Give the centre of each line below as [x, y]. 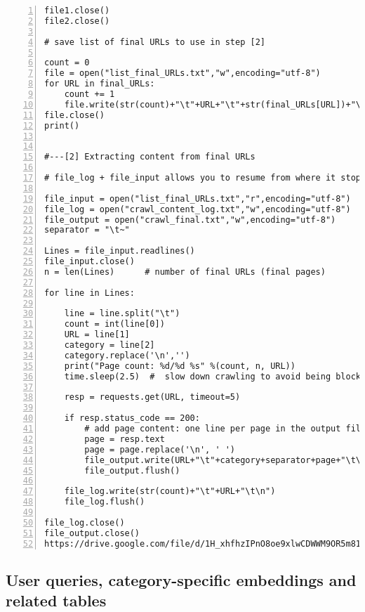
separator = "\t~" [87, 230]
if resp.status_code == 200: [132, 418]
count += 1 [89, 94]
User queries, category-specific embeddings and [181, 579]
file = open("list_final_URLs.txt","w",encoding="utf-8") [182, 73]
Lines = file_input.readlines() [120, 251]
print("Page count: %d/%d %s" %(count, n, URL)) [180, 366]
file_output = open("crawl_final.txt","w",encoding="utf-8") [190, 220]
